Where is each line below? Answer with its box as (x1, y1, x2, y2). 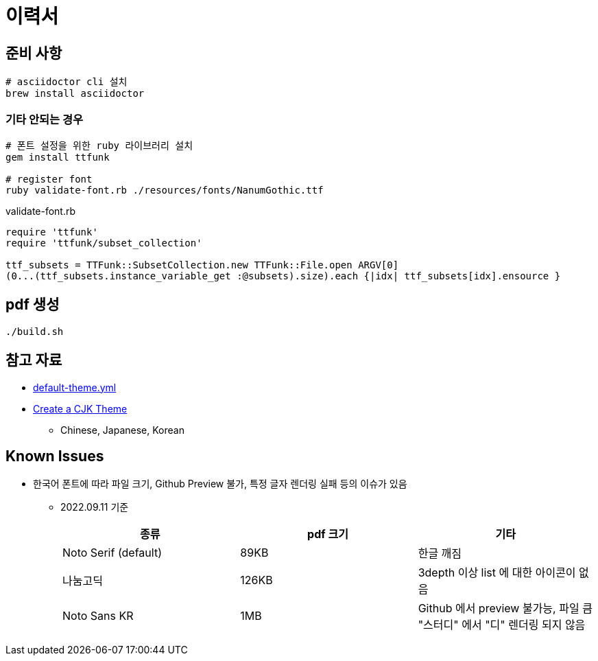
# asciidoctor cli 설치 (5, 76, 128, 88)
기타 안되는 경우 (5, 112, 84, 126)
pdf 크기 (307, 527, 348, 542)
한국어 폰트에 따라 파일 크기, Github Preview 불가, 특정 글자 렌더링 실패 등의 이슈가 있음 (33, 478, 407, 490)
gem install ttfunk (5, 151, 110, 163)
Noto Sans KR (62, 609, 134, 623)
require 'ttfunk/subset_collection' (5, 237, 202, 248)
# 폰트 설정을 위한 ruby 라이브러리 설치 (5, 139, 193, 151)
